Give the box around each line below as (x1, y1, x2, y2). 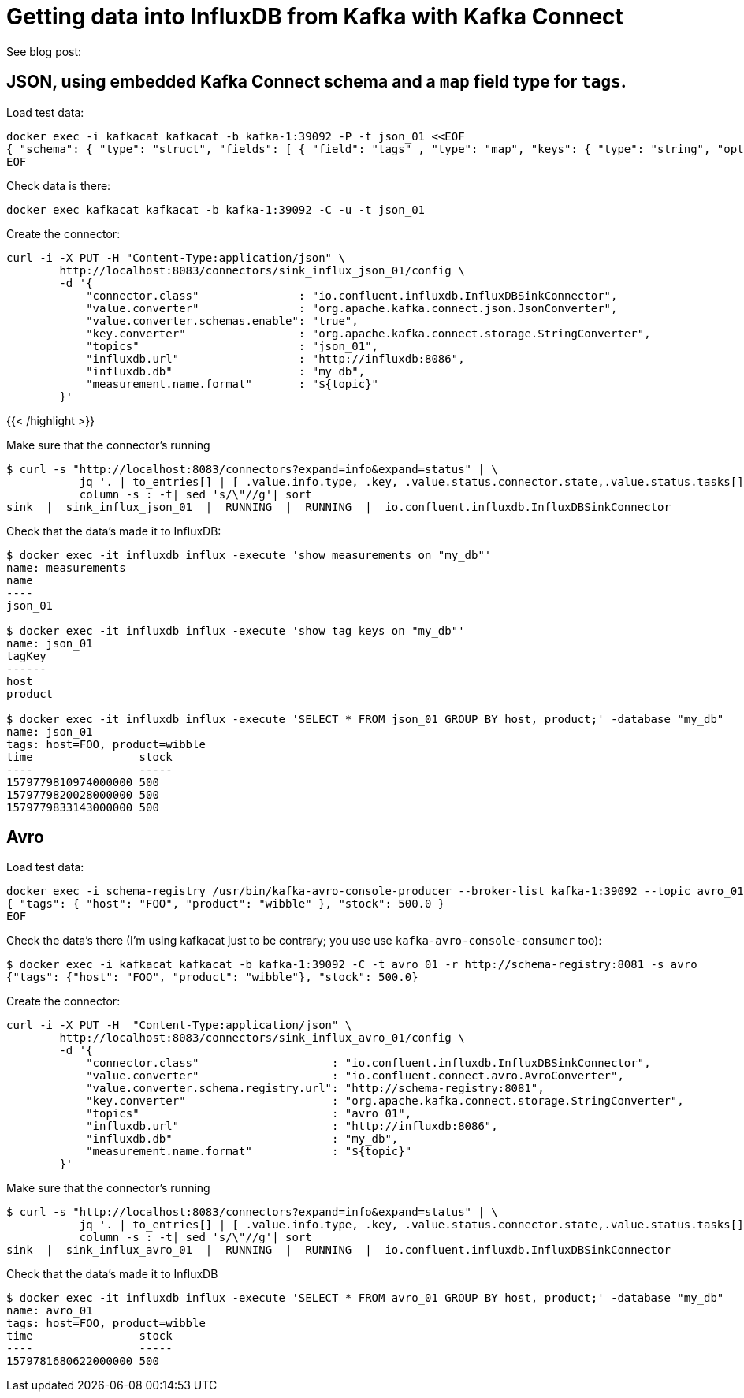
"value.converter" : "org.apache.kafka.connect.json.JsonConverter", (86, 301, 618, 315)
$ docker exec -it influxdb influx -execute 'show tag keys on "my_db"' (6, 624, 465, 637)
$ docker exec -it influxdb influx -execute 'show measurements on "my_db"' (6, 548, 492, 561)
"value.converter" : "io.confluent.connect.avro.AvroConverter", (86, 1069, 624, 1083)
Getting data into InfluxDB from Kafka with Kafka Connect (6, 3, 623, 30)
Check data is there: (6, 178, 111, 192)
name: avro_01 (6, 1304, 93, 1318)
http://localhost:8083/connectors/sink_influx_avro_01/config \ (59, 1031, 465, 1045)
